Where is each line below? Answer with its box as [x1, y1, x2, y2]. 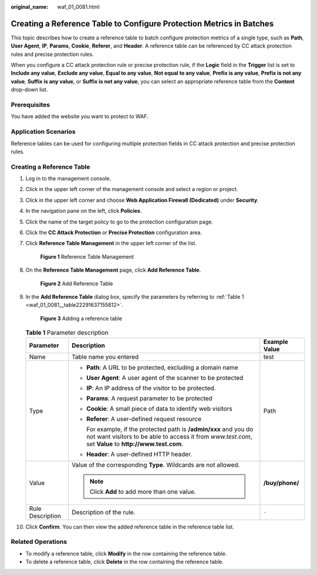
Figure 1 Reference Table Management [40, 253, 134, 260]
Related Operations [11, 538, 68, 546]
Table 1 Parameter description [25, 329, 109, 337]
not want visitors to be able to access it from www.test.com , [86, 432, 252, 440]
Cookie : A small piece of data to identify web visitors [86, 404, 233, 413]
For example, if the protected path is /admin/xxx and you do [86, 425, 254, 433]
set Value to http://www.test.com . [86, 440, 184, 448]
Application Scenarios [11, 128, 76, 136]
